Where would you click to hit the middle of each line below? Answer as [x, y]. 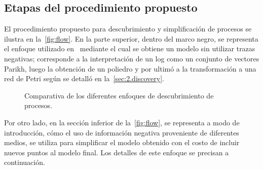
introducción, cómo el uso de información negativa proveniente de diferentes [122, 132]
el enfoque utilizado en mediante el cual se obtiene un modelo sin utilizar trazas [130, 48]
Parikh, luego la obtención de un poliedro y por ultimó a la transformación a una [130, 68]
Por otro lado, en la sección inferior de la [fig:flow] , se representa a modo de [122, 122]
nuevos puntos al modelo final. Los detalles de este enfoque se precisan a [117, 152]
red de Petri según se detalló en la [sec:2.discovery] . [84, 78]
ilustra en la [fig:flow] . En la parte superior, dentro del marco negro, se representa [131, 38]
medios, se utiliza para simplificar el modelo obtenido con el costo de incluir [122, 142]
